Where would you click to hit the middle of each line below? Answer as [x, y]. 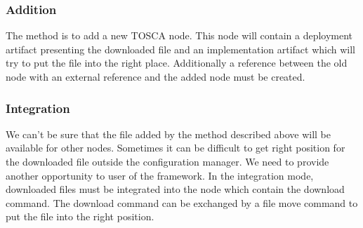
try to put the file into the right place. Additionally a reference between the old [177, 63]
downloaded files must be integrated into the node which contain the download [175, 189]
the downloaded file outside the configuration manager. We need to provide [167, 161]
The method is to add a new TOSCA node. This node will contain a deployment [179, 35]
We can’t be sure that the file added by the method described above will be [169, 134]
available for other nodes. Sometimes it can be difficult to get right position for [176, 148]
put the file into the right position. [80, 216]
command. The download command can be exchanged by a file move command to [182, 202]
